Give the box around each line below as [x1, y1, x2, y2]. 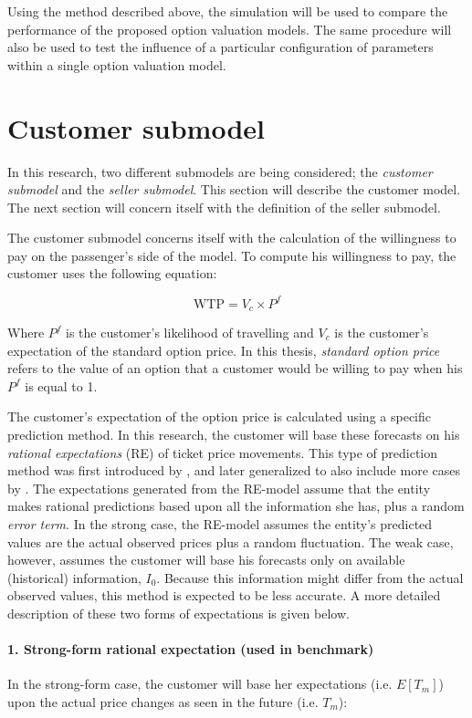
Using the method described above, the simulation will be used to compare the [7, 2, 448, 20]
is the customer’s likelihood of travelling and [66, 323, 314, 342]
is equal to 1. [25, 376, 98, 395]
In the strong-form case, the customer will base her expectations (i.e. [7, 674, 393, 693]
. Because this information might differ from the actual [156, 567, 464, 587]
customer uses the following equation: [7, 264, 217, 283]
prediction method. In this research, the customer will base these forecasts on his [7, 424, 460, 443]
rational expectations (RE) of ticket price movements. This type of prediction [7, 442, 438, 462]
